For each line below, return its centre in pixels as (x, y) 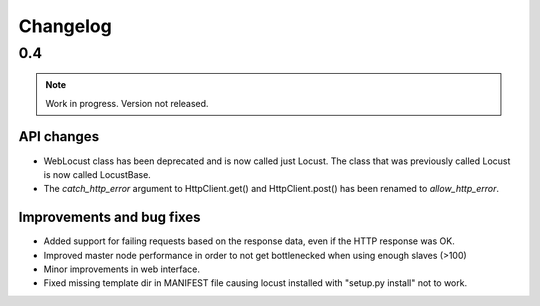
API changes (59, 136)
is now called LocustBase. (97, 174)
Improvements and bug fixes (109, 217)
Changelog (65, 26)
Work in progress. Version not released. (127, 103)
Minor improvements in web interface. (121, 269)
